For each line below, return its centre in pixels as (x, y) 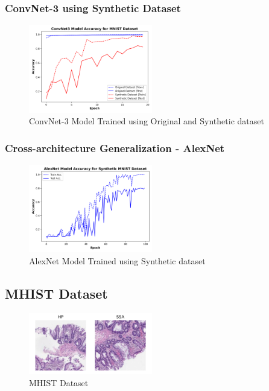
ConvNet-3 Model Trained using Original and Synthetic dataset (147, 121)
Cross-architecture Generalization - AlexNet (115, 148)
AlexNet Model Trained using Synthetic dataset (117, 260)
